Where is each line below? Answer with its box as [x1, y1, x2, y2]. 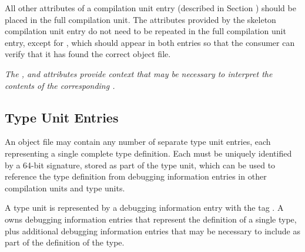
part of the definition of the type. [5, 236, 125, 248]
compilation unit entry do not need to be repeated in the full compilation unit [5, 25, 286, 37]
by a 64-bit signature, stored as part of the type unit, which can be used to [5, 158, 276, 171]
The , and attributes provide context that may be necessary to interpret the [5, 67, 273, 79]
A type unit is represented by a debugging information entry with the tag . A [5, 201, 284, 214]
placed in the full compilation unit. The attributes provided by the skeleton [5, 13, 276, 25]
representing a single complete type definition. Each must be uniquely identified [5, 147, 292, 159]
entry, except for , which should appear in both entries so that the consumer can [5, 36, 295, 48]
